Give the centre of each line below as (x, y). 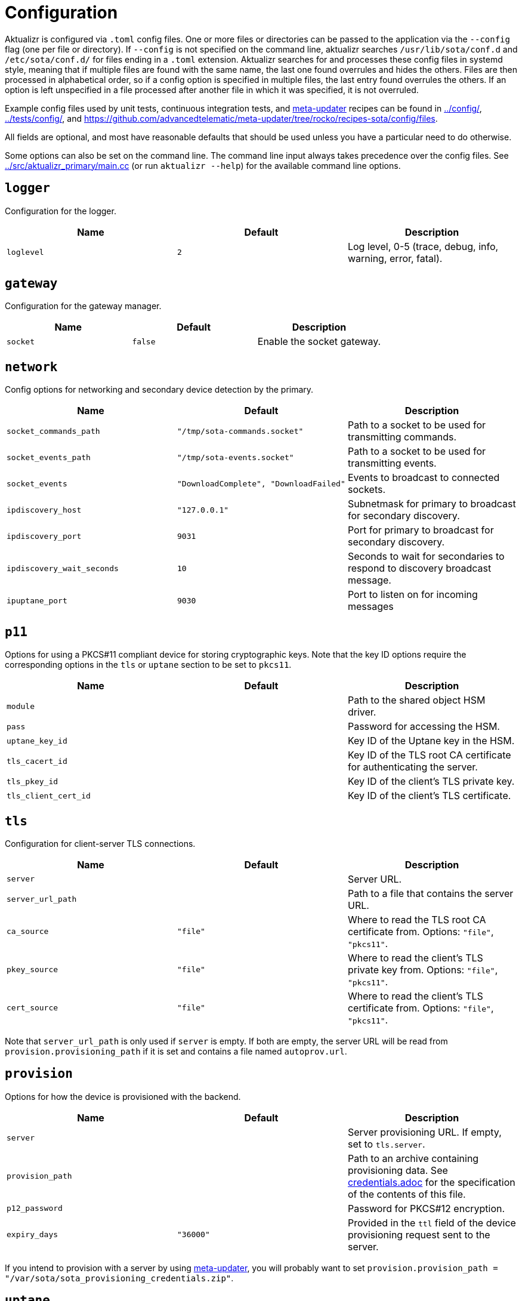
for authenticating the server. (413, 767)
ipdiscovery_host (44, 510)
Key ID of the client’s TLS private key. (431, 781)
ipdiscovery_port (44, 536)
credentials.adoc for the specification (431, 1182)
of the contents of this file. (407, 1194)
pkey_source (33, 970)
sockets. (367, 490)
